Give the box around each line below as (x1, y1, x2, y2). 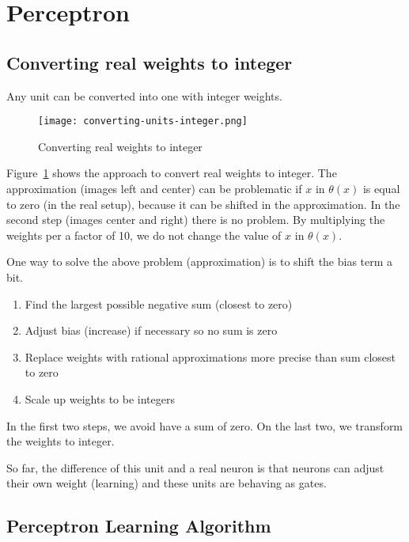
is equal (362, 180, 400, 197)
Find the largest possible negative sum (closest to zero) (25, 295, 293, 312)
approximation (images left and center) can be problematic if (6, 180, 302, 197)
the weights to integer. (6, 433, 115, 449)
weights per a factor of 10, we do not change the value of (6, 226, 282, 243)
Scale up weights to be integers (25, 390, 175, 407)
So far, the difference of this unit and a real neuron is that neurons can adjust (6, 459, 384, 476)
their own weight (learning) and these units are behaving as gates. (6, 475, 327, 491)
